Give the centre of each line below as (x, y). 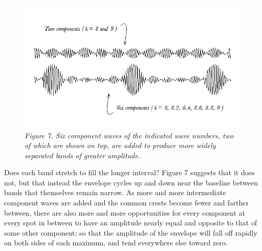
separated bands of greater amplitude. (82, 155)
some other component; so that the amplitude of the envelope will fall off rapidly (131, 232)
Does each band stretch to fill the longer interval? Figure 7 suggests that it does (129, 172)
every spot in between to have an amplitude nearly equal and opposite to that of (131, 223)
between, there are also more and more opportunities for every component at (125, 212)
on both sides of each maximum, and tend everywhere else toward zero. (116, 243)
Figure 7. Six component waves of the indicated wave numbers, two (129, 135)
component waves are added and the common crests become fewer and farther (126, 203)
